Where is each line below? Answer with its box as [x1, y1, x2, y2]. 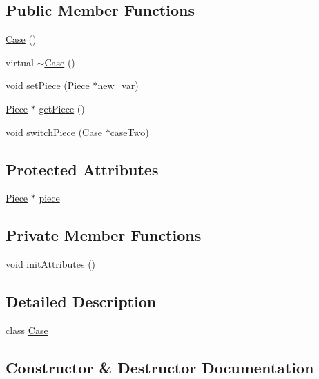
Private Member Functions [6, 224, 202, 246]
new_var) [97, 78, 139, 93]
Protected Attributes [6, 158, 159, 179]
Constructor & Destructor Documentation [6, 356, 314, 378]
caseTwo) [110, 124, 149, 139]
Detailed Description [6, 291, 157, 312]
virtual [6, 55, 34, 69]
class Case [6, 322, 48, 337]
